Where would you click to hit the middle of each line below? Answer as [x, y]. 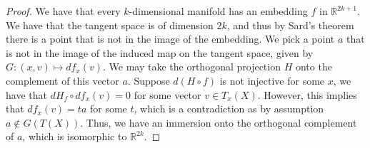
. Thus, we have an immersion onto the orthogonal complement [219, 122]
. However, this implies [307, 94]
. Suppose [149, 80]
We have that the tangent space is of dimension [110, 25]
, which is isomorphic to [75, 136]
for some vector [167, 94]
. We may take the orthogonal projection [192, 67]
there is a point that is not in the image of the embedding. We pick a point [170, 39]
